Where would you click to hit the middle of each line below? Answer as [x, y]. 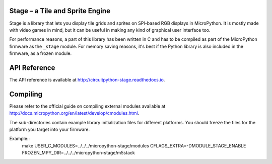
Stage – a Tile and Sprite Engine [60, 11]
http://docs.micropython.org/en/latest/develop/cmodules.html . [74, 113]
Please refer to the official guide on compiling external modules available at [87, 106]
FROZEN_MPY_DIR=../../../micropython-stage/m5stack [79, 153]
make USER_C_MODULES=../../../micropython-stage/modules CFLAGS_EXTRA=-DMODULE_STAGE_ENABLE [134, 145]
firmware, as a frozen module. [41, 53]
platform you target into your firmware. [50, 130]
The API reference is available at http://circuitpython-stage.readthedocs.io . [87, 79]
